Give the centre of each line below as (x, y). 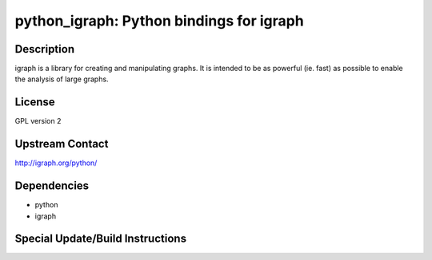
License (35, 102)
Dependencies (52, 186)
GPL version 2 (38, 121)
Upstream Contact (62, 144)
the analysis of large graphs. (62, 79)
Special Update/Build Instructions (101, 239)
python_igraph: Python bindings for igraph (159, 21)
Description (45, 49)
